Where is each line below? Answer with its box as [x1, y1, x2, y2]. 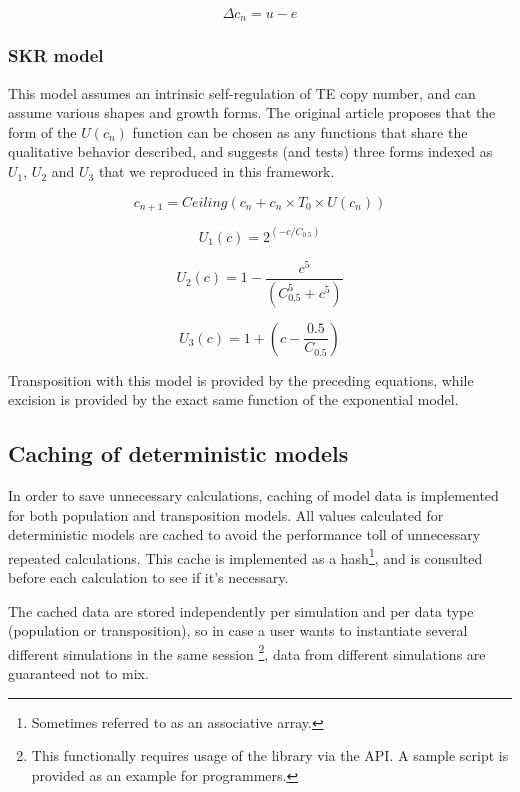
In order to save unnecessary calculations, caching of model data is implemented [8, 484, 499, 505]
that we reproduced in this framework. [98, 161, 335, 182]
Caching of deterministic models [8, 438, 349, 469]
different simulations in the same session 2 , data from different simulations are [8, 640, 486, 664]
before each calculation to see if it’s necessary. [8, 566, 289, 587]
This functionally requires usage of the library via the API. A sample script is [31, 745, 509, 766]
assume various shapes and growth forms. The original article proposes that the [8, 102, 496, 123]
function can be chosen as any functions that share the [132, 121, 468, 142]
